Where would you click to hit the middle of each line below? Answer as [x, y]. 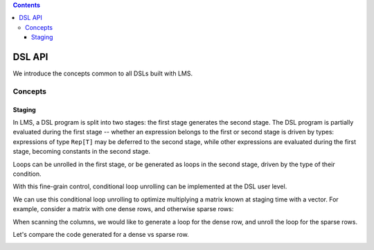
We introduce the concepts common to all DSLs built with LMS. [103, 73]
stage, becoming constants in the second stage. [81, 152]
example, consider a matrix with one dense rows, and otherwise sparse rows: [123, 209]
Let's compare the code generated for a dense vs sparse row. [101, 234]
